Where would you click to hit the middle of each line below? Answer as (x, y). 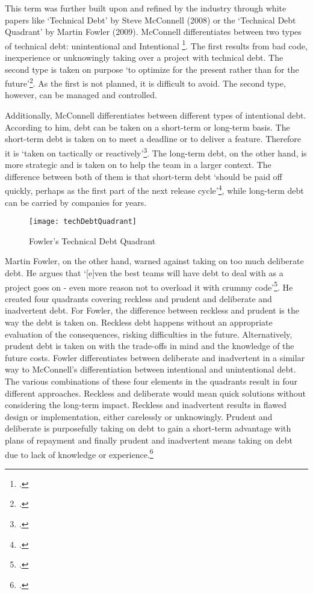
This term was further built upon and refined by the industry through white (146, 8)
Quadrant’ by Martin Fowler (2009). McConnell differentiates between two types (153, 32)
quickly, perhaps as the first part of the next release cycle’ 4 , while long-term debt (154, 189)
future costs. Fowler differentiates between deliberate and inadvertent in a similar (155, 357)
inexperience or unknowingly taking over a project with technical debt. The (144, 57)
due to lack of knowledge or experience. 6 (79, 453)
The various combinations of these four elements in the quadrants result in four (151, 381)
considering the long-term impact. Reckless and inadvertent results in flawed (146, 405)
